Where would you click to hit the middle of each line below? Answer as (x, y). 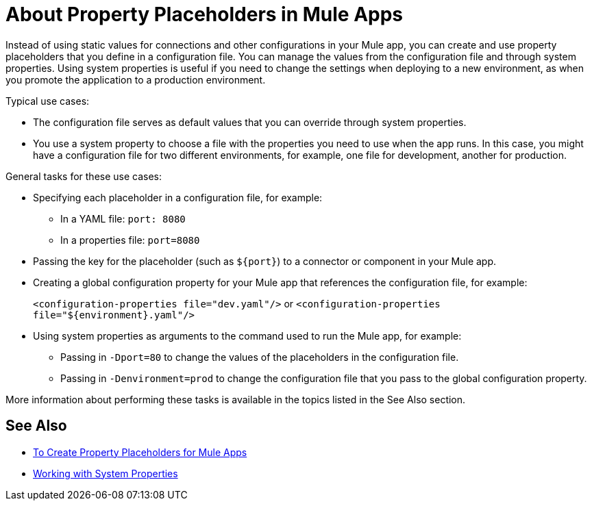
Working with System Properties (106, 473)
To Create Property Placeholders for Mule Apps (140, 452)
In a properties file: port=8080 (130, 240)
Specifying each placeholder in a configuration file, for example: (178, 197)
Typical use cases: (48, 101)
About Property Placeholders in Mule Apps (205, 14)
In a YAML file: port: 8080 (123, 218)
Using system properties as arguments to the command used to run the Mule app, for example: (247, 336)
